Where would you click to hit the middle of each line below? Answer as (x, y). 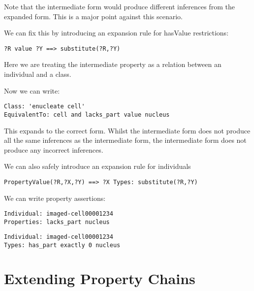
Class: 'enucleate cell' (45, 107)
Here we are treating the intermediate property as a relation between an (113, 64)
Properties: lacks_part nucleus (57, 222)
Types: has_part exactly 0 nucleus (62, 245)
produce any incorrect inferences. (54, 149)
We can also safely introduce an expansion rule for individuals (97, 166)
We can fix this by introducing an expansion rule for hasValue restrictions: (116, 33)
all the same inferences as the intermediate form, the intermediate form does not (125, 140)
